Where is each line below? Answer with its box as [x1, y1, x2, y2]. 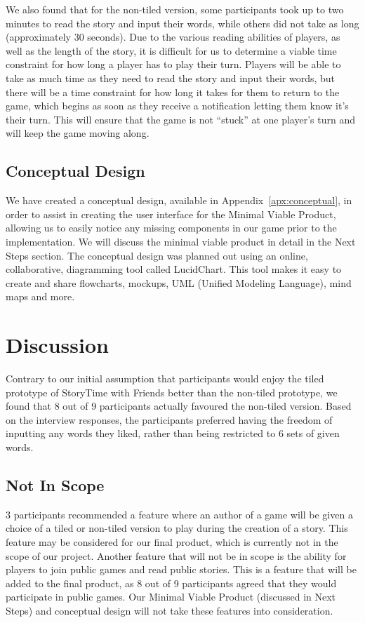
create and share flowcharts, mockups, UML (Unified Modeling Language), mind [6, 275, 352, 290]
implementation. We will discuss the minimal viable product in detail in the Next [6, 234, 356, 248]
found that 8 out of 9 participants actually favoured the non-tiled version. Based [6, 398, 352, 413]
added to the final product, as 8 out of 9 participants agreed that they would [6, 575, 337, 590]
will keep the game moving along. [6, 126, 150, 140]
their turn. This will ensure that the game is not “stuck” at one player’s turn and [6, 112, 355, 126]
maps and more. [6, 289, 75, 304]
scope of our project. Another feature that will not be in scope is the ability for [6, 548, 347, 563]
